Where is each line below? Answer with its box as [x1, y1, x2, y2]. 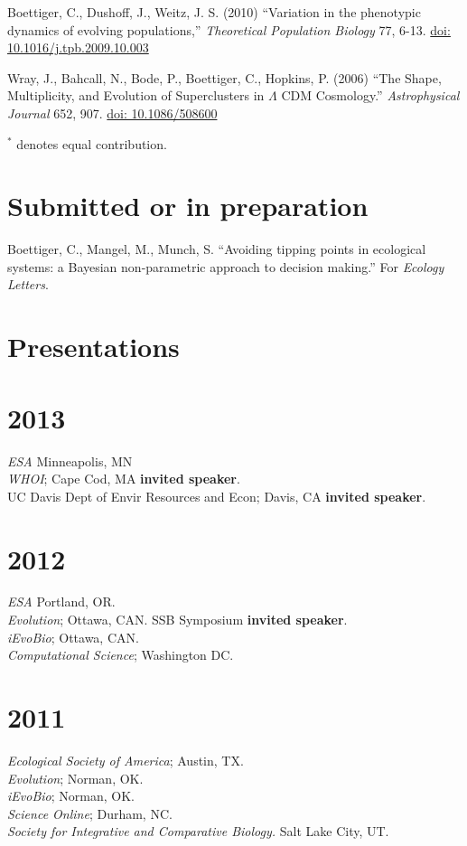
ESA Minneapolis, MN [7, 451, 133, 470]
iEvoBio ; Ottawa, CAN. [7, 627, 139, 646]
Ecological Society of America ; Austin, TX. [7, 750, 244, 769]
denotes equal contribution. [16, 134, 167, 153]
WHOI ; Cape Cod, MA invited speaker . [7, 469, 240, 488]
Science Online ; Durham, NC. [7, 804, 173, 822]
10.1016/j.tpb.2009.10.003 [7, 38, 149, 57]
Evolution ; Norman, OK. [7, 768, 144, 787]
